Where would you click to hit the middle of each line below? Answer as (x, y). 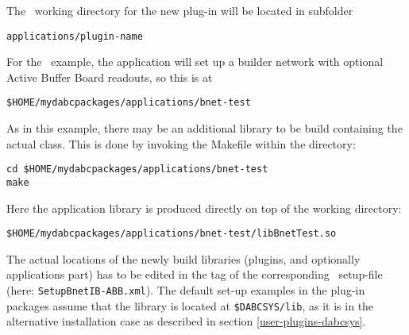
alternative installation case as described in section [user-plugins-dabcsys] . (186, 321)
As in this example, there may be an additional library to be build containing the (204, 128)
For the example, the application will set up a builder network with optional (195, 62)
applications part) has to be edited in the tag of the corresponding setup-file (195, 274)
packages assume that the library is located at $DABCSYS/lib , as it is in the (190, 305)
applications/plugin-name (75, 36)
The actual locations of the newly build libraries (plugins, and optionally (183, 258)
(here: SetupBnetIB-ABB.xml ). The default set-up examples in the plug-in (186, 290)
